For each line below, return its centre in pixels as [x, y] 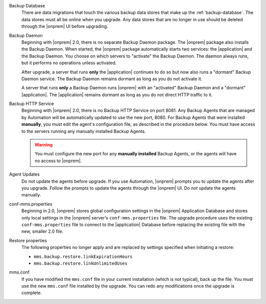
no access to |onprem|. [58, 161]
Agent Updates [24, 174]
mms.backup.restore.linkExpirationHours [83, 256]
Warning [44, 145]
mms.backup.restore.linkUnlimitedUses [81, 263]
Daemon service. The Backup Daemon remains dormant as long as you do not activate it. [112, 79]
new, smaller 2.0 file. [42, 231]
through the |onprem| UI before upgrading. [65, 27]
